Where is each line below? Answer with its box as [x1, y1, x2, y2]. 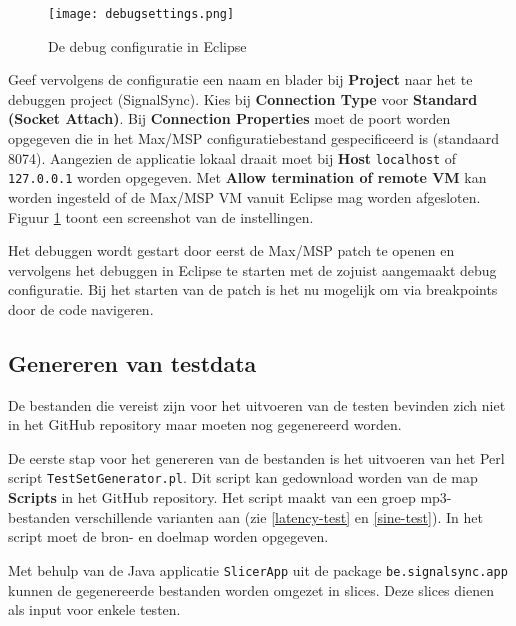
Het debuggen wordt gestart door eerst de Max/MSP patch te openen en [8, 240, 455, 261]
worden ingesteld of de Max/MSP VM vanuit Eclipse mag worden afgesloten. [8, 186, 481, 207]
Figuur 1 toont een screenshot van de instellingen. [8, 206, 314, 227]
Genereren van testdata [8, 347, 257, 378]
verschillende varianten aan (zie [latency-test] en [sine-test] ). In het [74, 506, 483, 527]
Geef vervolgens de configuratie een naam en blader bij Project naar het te [8, 69, 473, 90]
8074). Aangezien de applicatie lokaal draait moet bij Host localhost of [8, 147, 457, 168]
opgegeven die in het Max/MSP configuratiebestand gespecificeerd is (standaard [8, 128, 500, 149]
